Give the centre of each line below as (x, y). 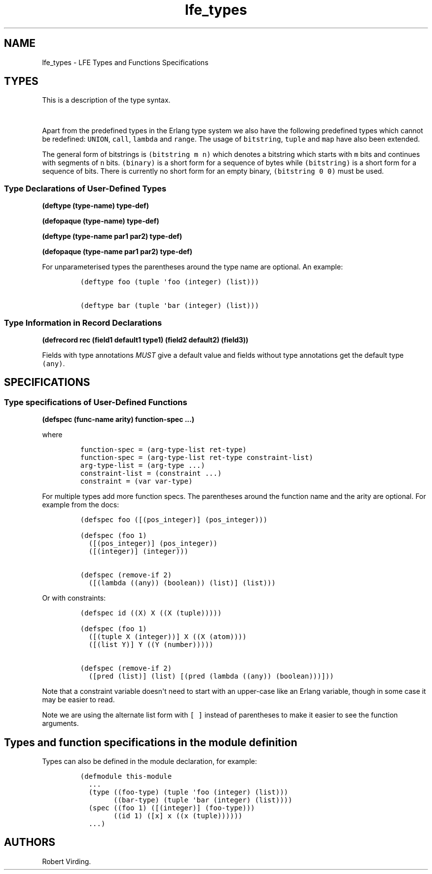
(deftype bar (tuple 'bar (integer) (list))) (170, 306)
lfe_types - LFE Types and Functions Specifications (125, 62)
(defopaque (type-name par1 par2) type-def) (117, 252)
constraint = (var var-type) (136, 481)
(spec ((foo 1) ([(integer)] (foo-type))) (172, 808)
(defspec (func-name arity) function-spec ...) (118, 419)
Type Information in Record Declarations (83, 323)
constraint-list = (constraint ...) (151, 474)
